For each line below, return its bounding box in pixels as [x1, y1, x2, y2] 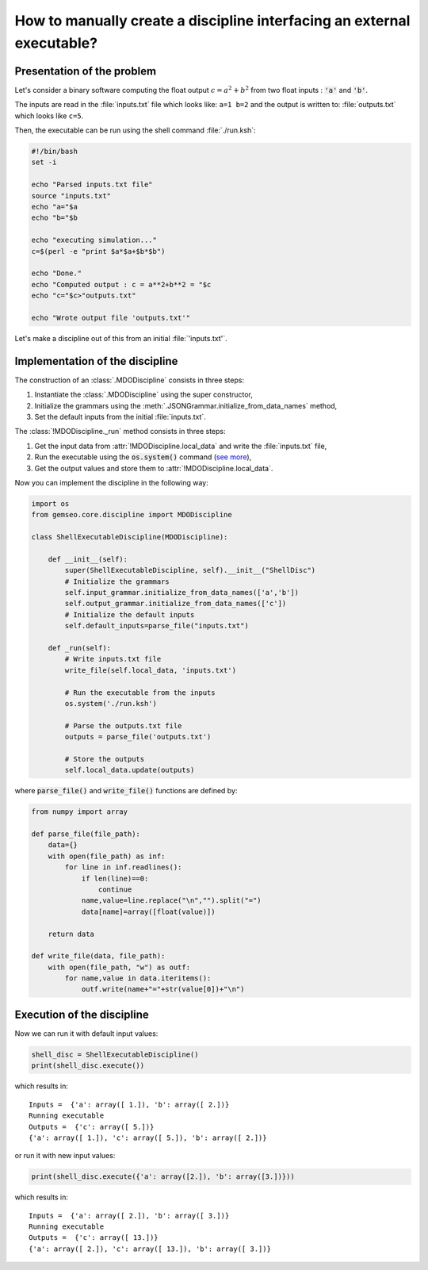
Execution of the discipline [14, 1007, 150, 1021]
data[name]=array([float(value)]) [81, 907, 216, 916]
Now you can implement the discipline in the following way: [14, 478, 209, 487]
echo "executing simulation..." [31, 236, 158, 245]
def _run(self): [48, 643, 111, 652]
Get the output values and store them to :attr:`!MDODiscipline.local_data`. [34, 463, 273, 473]
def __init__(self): [48, 554, 128, 563]
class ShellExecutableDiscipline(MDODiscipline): [31, 532, 228, 542]
